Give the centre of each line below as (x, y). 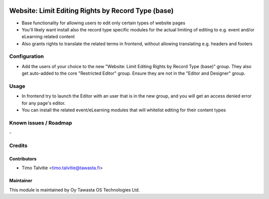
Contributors (23, 159)
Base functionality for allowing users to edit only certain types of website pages (103, 23)
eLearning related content (48, 37)
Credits (18, 146)
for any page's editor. (44, 103)
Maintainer (21, 181)
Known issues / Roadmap (41, 123)
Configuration (27, 56)
